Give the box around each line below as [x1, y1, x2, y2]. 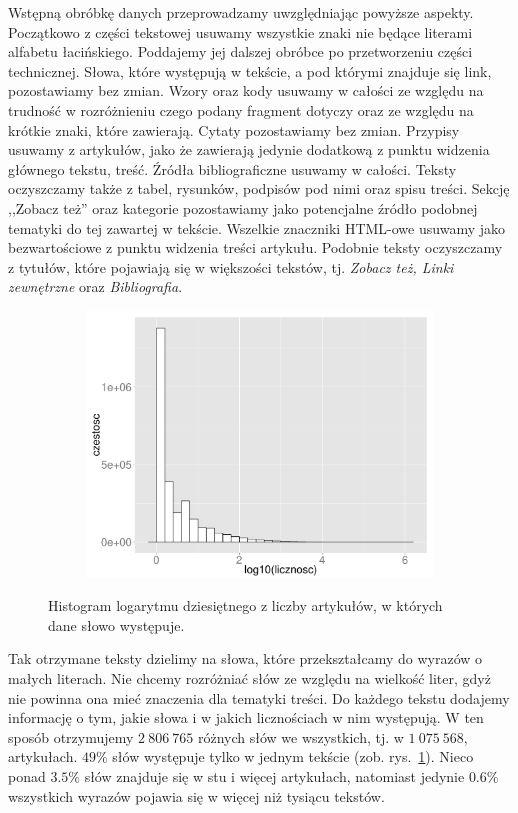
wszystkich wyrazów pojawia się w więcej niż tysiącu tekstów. [8, 785, 385, 806]
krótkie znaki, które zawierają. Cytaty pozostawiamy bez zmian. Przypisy [8, 119, 460, 140]
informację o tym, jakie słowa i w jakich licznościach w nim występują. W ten [8, 707, 484, 728]
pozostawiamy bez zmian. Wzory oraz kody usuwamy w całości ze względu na [8, 80, 484, 101]
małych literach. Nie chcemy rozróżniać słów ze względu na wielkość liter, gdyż [8, 667, 491, 688]
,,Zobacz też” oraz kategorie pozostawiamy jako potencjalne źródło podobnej [8, 197, 478, 218]
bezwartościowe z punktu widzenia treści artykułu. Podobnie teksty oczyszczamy [8, 237, 503, 258]
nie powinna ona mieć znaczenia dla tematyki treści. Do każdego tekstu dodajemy [8, 687, 510, 708]
